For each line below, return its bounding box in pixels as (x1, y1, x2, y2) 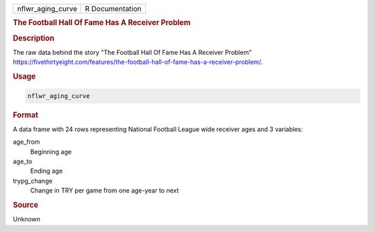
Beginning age (30, 147, 72, 156)
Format (12, 110, 38, 119)
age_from (12, 138, 40, 146)
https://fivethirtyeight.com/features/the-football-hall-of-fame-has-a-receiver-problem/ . (12, 58, 263, 66)
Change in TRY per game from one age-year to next (30, 186, 179, 194)
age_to (12, 157, 33, 165)
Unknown (12, 215, 41, 224)
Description (12, 33, 55, 43)
